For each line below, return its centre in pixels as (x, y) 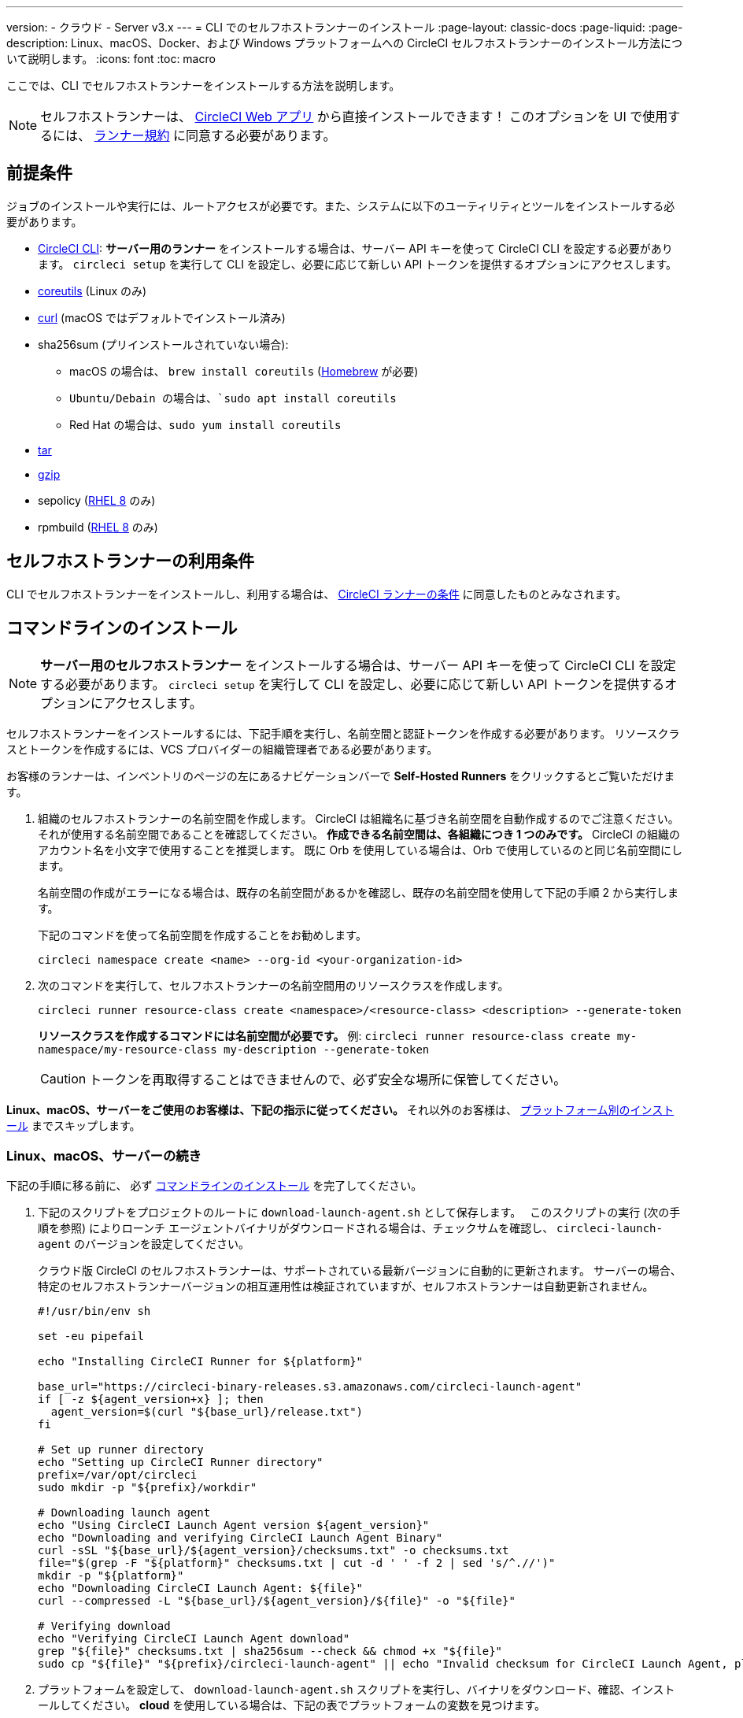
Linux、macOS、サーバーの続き (104, 1155)
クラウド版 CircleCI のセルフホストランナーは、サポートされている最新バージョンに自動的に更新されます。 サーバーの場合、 (360, 1271)
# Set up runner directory (121, 1450)
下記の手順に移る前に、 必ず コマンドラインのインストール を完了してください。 (214, 1186)
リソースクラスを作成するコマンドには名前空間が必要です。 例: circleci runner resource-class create (324, 1035)
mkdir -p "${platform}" (111, 1576)
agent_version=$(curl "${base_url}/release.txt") (207, 1412)
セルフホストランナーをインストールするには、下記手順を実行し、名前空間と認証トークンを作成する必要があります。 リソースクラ (343, 733)
